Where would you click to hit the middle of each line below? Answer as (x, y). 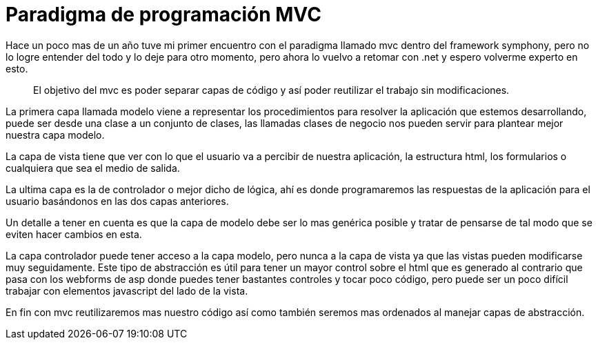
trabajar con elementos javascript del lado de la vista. (127, 290)
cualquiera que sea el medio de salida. (93, 168)
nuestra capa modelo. (55, 135)
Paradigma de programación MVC (163, 14)
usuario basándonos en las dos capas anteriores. (117, 201)
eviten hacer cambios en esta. (74, 234)
